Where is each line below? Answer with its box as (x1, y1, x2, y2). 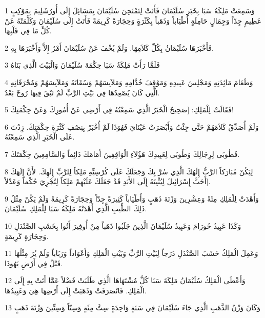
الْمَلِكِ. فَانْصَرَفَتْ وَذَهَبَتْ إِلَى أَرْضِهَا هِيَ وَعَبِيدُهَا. (5, 285, 147, 295)
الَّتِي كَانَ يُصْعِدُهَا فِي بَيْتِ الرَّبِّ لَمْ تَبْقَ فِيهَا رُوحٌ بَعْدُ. (5, 87, 160, 97)
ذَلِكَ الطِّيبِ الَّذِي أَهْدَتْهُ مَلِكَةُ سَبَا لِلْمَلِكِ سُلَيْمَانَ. (5, 203, 147, 214)
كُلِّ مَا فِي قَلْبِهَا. (5, 25, 52, 36)
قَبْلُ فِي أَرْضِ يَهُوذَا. (5, 257, 63, 268)
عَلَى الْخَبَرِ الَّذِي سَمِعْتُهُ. (5, 131, 75, 142)
